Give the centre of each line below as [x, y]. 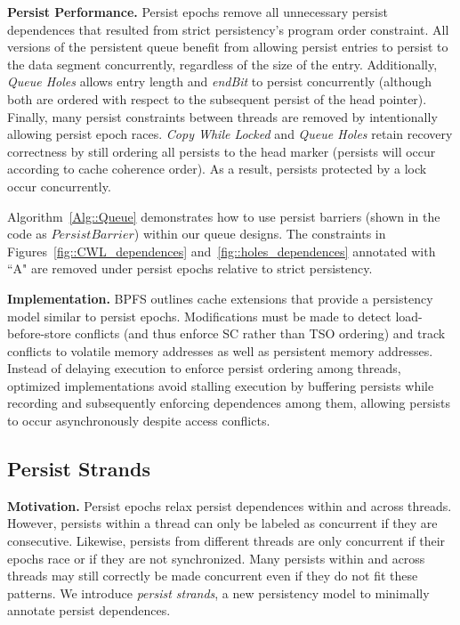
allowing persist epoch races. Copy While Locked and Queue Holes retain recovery [230, 134]
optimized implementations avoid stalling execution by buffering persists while [221, 385]
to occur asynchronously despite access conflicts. [139, 421]
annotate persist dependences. [89, 610]
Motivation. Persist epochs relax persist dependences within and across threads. [230, 505]
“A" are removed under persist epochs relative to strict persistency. [190, 268]
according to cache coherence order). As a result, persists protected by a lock [217, 169]
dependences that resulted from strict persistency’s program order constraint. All [228, 29]
